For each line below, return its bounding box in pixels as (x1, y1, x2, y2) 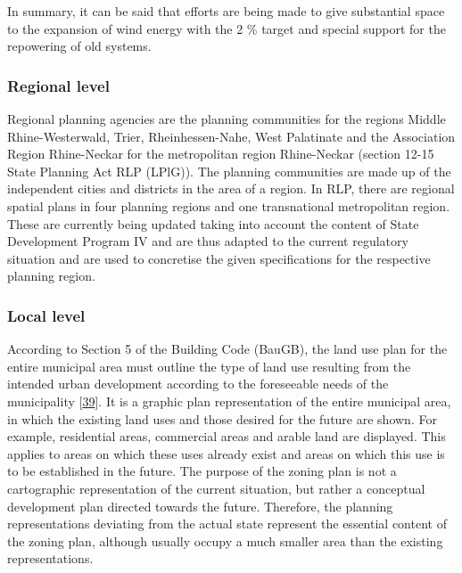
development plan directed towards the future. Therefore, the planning (7, 496, 393, 515)
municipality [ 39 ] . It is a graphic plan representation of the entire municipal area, (7, 391, 451, 410)
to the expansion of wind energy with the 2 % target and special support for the (7, 19, 446, 37)
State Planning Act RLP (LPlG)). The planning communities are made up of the (7, 161, 451, 180)
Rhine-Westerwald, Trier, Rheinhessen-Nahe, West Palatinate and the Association (7, 127, 456, 145)
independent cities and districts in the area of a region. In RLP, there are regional (7, 179, 455, 198)
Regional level (7, 74, 110, 96)
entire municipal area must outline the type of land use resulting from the (7, 356, 411, 375)
